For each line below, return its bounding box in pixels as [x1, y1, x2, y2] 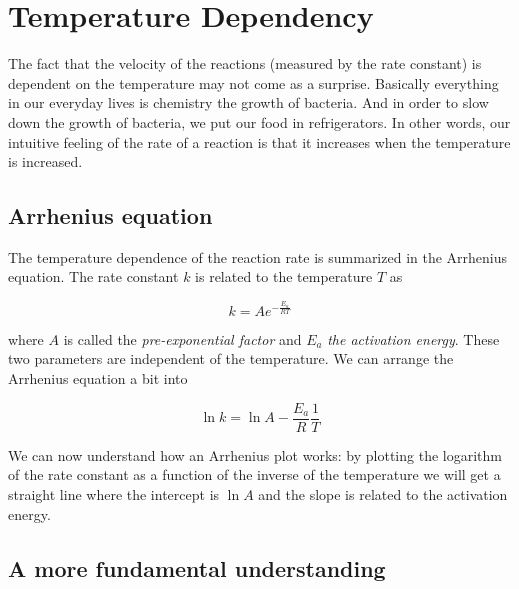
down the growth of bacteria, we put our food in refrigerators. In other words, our [8, 111, 511, 132]
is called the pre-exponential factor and [63, 328, 302, 349]
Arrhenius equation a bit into [8, 368, 188, 389]
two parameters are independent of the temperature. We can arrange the [8, 348, 454, 369]
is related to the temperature [195, 266, 373, 287]
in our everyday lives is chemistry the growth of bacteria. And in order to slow [8, 92, 489, 113]
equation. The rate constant [8, 266, 179, 287]
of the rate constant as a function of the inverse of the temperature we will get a [8, 464, 501, 485]
